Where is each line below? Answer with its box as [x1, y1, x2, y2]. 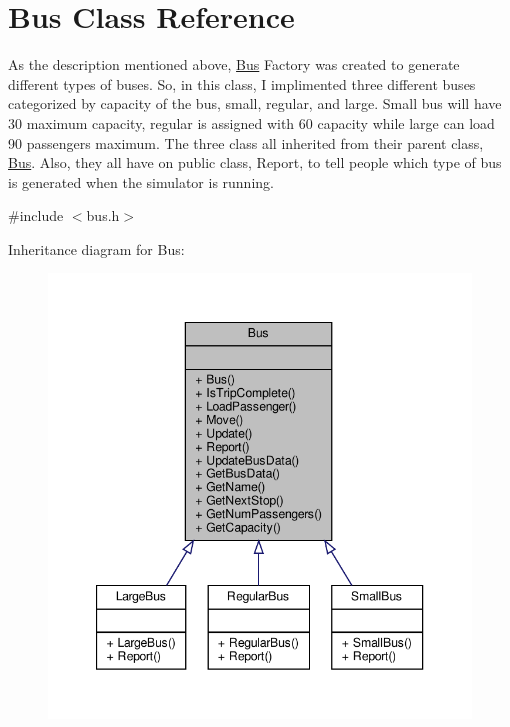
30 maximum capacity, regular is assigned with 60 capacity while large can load [8, 112, 495, 133]
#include [8, 205, 64, 226]
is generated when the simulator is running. [8, 171, 274, 192]
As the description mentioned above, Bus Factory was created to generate [8, 54, 460, 75]
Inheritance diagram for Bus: [8, 238, 185, 259]
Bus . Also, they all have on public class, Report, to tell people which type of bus [8, 152, 502, 173]
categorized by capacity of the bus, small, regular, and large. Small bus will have [8, 93, 502, 114]
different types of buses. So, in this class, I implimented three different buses [8, 73, 476, 94]
